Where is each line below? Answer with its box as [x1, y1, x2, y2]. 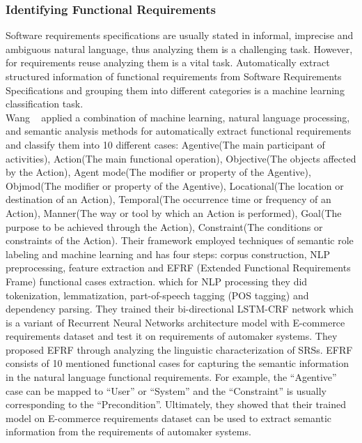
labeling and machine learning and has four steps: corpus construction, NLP [6, 246, 331, 261]
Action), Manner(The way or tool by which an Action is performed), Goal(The [6, 205, 342, 220]
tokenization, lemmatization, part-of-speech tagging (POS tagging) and [6, 287, 309, 302]
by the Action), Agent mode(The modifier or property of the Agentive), [6, 165, 311, 179]
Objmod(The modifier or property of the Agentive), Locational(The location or [6, 178, 344, 193]
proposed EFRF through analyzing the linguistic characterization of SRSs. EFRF [6, 342, 353, 356]
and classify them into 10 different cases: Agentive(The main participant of [6, 137, 325, 151]
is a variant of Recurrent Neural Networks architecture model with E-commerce [6, 315, 345, 329]
